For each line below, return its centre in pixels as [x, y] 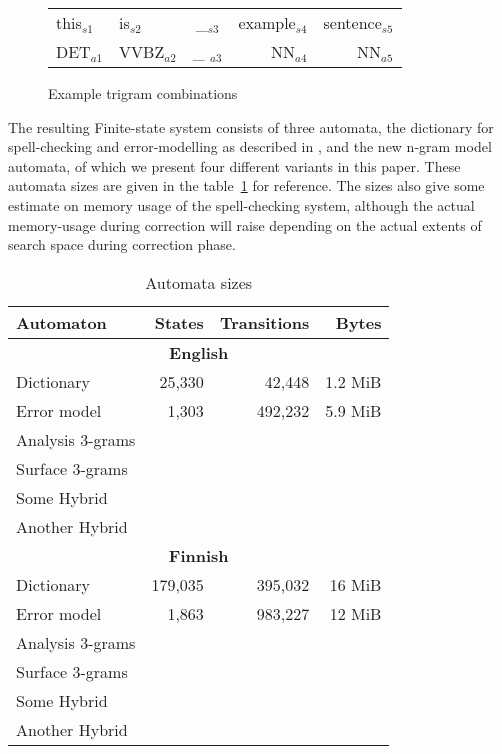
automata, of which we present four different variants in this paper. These [234, 165]
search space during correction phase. [122, 244]
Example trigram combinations [143, 93]
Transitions [264, 322]
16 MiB [355, 584]
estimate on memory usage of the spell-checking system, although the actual [241, 204]
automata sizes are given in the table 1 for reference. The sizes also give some [246, 185]
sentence [352, 22]
